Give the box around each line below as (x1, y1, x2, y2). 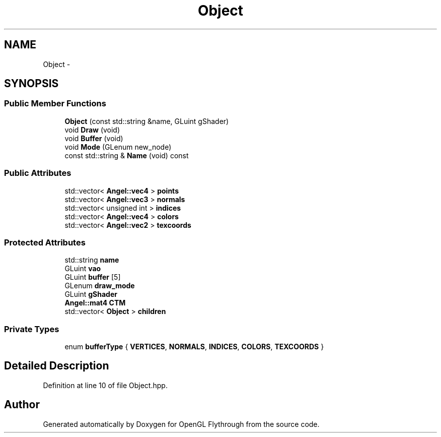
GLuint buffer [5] (64, 273, 121, 282)
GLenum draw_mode (64, 281, 135, 290)
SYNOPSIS (4, 77, 59, 90)
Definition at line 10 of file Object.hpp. (43, 381, 168, 390)
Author (4, 398, 40, 411)
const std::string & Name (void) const (64, 151, 189, 160)
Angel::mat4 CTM (64, 298, 126, 307)
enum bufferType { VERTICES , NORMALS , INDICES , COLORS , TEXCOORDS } (64, 342, 324, 351)
